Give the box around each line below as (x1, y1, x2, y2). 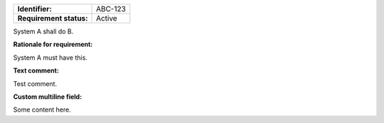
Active (96, 14, 117, 23)
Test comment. (13, 79, 57, 88)
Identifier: (17, 4, 53, 14)
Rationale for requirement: (13, 40, 93, 49)
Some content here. (13, 105, 71, 114)
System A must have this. (13, 53, 88, 62)
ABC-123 (96, 4, 126, 14)
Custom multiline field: (13, 92, 82, 101)
